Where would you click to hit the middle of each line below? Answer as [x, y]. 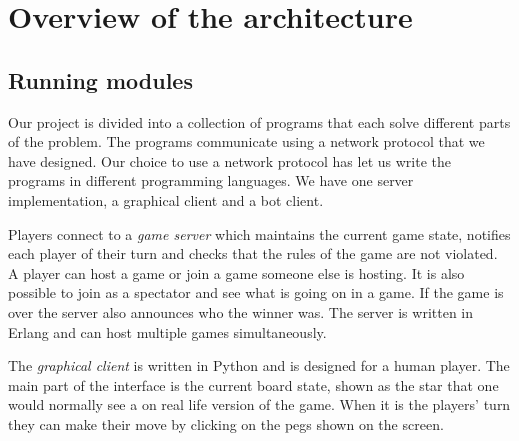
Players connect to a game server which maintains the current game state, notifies [259, 233]
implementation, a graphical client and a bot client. [166, 199]
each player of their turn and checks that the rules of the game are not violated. [253, 253]
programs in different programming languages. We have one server [211, 180]
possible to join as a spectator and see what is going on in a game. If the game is [256, 292]
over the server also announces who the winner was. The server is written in [241, 311]
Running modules [100, 79]
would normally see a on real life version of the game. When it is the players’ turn [259, 404]
